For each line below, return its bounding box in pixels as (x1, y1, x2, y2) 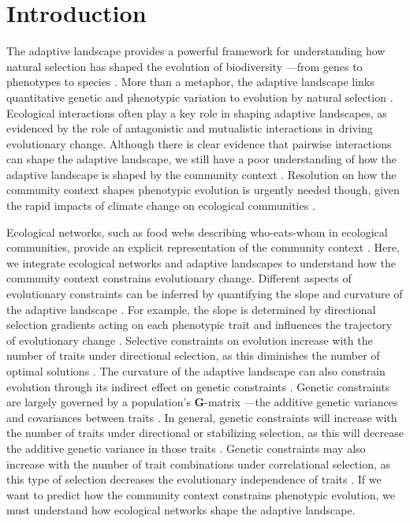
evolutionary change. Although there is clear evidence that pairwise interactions (6, 135, 392, 151)
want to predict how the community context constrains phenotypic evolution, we (6, 486, 395, 502)
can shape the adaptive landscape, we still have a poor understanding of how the (6, 151, 397, 167)
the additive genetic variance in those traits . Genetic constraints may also (6, 439, 366, 456)
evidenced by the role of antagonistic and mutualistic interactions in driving (6, 120, 373, 136)
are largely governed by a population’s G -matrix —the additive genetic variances (6, 394, 398, 410)
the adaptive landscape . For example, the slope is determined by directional (6, 301, 376, 317)
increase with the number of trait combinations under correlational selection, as (6, 455, 391, 472)
